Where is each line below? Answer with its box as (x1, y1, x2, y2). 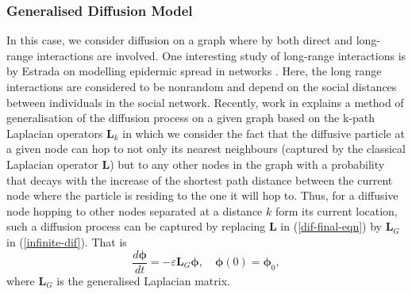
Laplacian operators (6, 124, 103, 141)
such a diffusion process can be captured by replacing (6, 218, 266, 235)
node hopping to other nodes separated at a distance (6, 202, 263, 219)
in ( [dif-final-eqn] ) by (280, 218, 382, 235)
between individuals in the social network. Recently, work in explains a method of (6, 94, 404, 110)
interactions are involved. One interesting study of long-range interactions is (37, 47, 406, 63)
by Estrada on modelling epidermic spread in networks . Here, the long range (6, 63, 382, 79)
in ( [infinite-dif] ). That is (6, 233, 127, 250)
